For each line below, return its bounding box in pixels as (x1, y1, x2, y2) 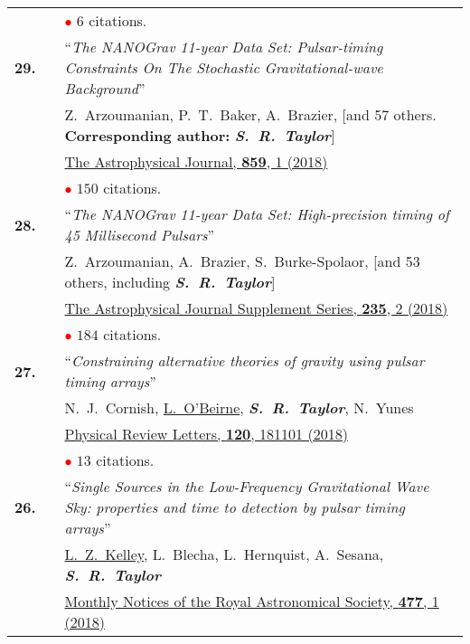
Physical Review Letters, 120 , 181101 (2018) (64, 423, 348, 444)
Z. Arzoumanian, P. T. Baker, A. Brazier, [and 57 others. (64, 104, 437, 125)
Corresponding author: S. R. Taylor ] (64, 125, 335, 146)
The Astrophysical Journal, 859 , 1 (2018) (64, 151, 328, 172)
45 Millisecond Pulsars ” (64, 224, 215, 245)
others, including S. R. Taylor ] (64, 271, 276, 292)
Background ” (64, 78, 146, 99)
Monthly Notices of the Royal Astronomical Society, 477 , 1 (64, 591, 439, 611)
